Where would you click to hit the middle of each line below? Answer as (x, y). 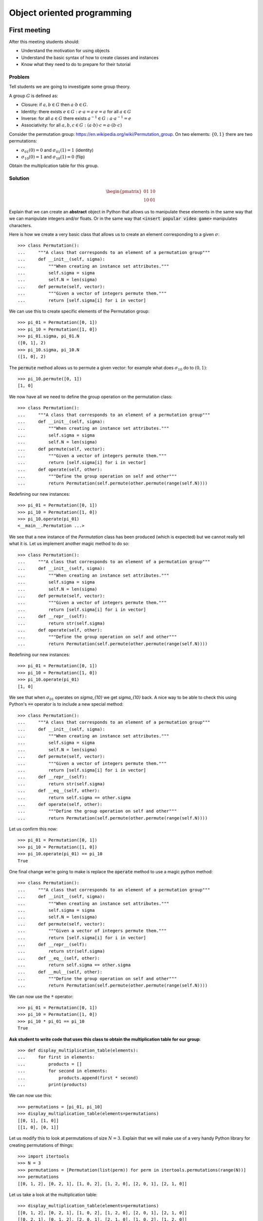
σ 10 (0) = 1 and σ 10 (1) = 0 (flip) (53, 157)
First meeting (30, 30)
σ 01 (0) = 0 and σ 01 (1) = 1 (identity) (57, 150)
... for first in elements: (56, 1057)
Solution (19, 178)
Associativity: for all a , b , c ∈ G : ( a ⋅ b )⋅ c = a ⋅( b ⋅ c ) (72, 125)
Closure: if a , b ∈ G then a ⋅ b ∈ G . (55, 105)
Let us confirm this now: (33, 829)
